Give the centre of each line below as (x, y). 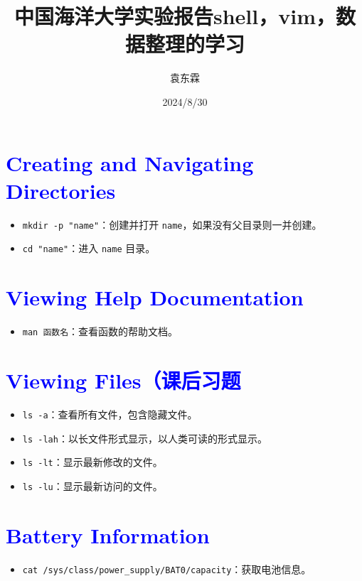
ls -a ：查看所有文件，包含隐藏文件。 (110, 414)
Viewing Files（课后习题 (123, 380)
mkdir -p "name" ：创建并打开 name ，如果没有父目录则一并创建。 (172, 224)
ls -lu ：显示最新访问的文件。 (92, 485)
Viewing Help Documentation (155, 297)
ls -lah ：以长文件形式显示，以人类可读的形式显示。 (145, 438)
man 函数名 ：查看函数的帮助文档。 (100, 331)
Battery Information (108, 534)
